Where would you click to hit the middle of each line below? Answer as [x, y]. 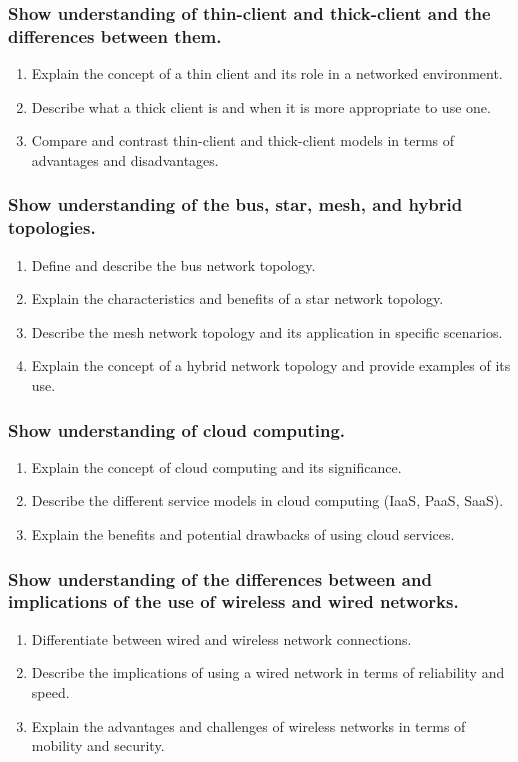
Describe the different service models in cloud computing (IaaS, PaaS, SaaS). [267, 500]
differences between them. [115, 35]
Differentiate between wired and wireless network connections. [221, 638]
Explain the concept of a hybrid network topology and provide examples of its [271, 365]
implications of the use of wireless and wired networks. [233, 601]
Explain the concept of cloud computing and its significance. [216, 466]
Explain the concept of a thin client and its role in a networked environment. [267, 73]
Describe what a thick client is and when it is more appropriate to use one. [261, 106]
